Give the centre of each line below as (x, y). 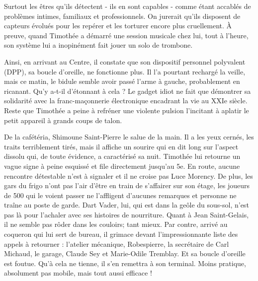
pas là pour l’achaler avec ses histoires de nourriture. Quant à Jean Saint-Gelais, (127, 214)
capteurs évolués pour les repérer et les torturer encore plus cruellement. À (118, 26)
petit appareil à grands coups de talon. (63, 120)
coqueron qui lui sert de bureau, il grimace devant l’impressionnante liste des (121, 234)
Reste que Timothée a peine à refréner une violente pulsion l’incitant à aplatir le (127, 110)
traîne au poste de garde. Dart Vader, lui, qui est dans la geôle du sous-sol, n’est (127, 205)
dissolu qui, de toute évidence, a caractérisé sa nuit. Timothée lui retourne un (122, 156)
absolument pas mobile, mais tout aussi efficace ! (78, 273)
